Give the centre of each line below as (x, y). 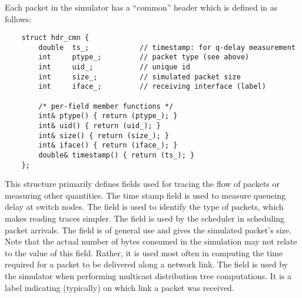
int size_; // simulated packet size (140, 77)
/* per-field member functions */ (106, 106)
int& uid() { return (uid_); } (99, 126)
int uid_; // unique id (114, 67)
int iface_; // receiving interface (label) (152, 87)
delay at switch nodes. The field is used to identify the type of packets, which (144, 207)
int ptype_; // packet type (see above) (144, 57)
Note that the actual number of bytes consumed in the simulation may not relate (151, 241)
